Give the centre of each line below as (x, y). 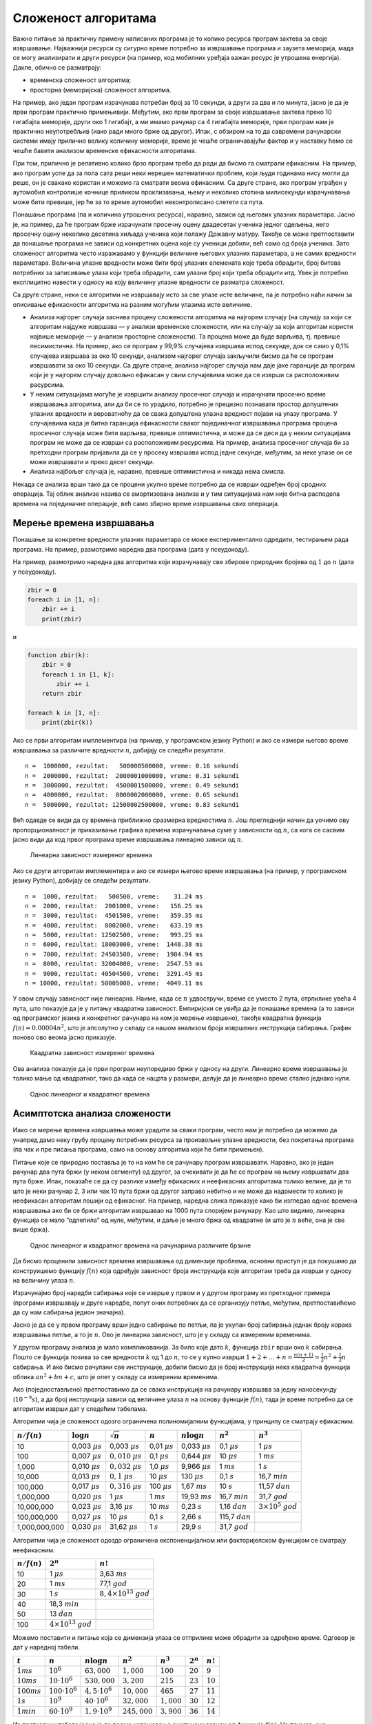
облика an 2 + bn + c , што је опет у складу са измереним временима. (116, 1376)
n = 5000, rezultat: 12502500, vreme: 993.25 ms (114, 935)
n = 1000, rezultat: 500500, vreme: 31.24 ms (114, 896)
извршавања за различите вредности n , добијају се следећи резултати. (119, 750)
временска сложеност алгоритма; (81, 80)
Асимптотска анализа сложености (92, 1114)
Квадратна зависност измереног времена (92, 1053)
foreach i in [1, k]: (78, 674)
